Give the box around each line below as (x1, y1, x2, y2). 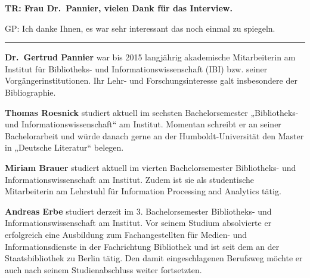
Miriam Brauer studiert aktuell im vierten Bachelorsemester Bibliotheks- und (5, 161, 296, 173)
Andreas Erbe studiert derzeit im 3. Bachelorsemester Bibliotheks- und (5, 204, 272, 217)
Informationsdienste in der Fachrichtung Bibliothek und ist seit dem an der (5, 240, 280, 252)
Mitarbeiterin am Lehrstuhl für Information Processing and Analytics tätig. (5, 185, 281, 197)
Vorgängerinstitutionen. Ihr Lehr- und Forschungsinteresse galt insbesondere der (5, 74, 297, 87)
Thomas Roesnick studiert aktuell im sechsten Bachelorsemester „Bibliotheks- (5, 106, 299, 118)
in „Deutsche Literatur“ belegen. (5, 141, 124, 154)
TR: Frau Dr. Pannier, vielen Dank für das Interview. (5, 2, 232, 14)
